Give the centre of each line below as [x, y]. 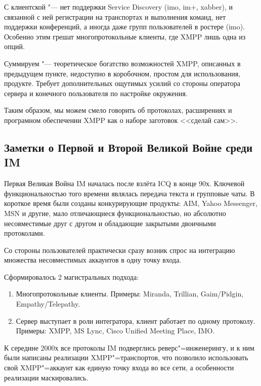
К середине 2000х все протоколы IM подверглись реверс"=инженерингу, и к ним [129, 347]
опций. [14, 46]
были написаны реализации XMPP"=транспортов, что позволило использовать [126, 357]
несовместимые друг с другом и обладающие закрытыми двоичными [110, 223]
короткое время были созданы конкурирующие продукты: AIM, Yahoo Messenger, [131, 203]
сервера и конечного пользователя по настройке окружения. [96, 93]
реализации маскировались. [46, 377]
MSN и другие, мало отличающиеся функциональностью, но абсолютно [115, 213]
